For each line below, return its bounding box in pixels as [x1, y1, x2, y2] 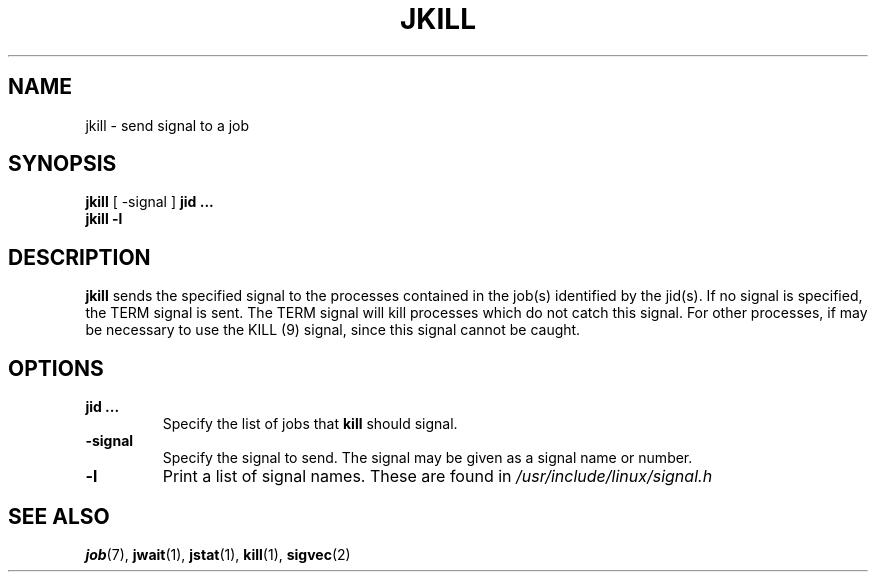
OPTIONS [8, 355, 104, 381]
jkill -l [85, 210, 123, 228]
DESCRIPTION [8, 244, 151, 270]
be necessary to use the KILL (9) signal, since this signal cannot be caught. [85, 321, 581, 339]
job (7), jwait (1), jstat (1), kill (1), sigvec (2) [85, 545, 351, 563]
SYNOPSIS [8, 151, 117, 177]
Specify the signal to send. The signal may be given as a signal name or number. [162, 449, 693, 467]
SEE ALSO [8, 503, 110, 529]
